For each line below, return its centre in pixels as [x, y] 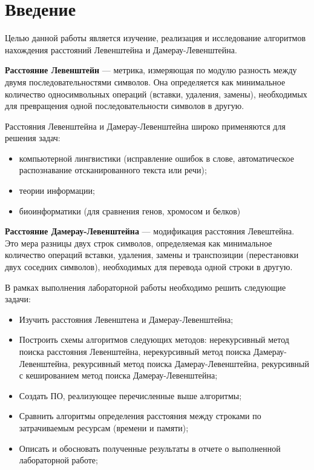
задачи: [18, 299]
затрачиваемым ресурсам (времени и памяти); [104, 427]
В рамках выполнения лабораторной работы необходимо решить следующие [146, 287]
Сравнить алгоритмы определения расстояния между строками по [140, 416]
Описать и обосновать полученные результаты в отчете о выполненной [150, 448]
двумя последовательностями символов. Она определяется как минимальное [145, 81]
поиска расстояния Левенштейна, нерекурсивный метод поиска [135, 351]
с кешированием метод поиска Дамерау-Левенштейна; [118, 375]
